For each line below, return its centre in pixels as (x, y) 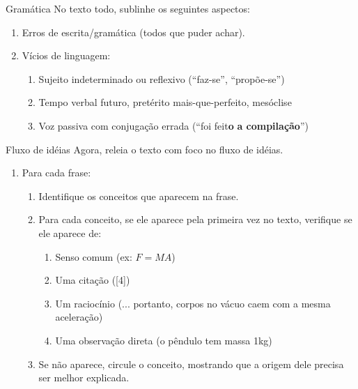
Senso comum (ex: (94, 256)
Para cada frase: (56, 173)
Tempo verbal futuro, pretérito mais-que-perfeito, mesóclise (165, 102)
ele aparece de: (70, 232)
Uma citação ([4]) (93, 280)
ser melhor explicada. (84, 377)
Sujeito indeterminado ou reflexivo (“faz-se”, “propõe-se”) (162, 78)
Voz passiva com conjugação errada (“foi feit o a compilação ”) (173, 125)
